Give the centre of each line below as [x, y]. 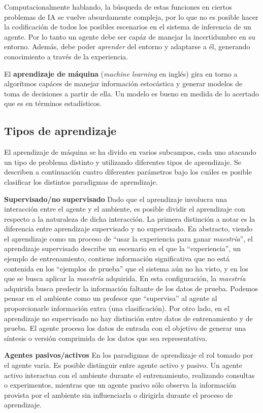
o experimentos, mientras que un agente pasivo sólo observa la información [120, 385]
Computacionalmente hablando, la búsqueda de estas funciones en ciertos [118, 7]
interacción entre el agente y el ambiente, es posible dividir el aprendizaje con [125, 209]
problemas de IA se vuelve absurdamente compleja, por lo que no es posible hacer [131, 16]
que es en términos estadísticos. [53, 103]
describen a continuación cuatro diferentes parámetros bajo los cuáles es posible [128, 172]
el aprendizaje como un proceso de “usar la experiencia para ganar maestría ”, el [128, 238]
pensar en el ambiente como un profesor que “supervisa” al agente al [111, 298]
